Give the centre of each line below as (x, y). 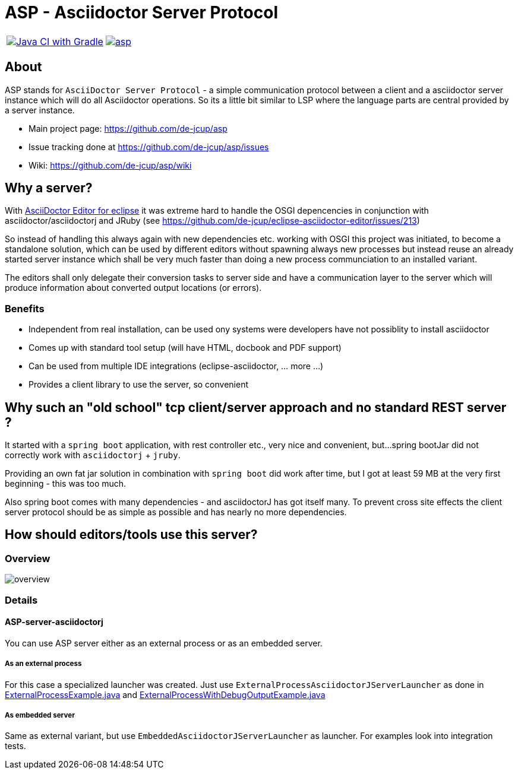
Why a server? (49, 188)
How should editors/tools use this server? (131, 535)
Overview (28, 558)
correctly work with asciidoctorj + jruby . (93, 455)
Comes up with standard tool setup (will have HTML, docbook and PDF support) (185, 348)
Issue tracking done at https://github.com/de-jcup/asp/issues (149, 147)
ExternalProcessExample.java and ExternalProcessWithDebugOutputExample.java (165, 694)
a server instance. (40, 110)
